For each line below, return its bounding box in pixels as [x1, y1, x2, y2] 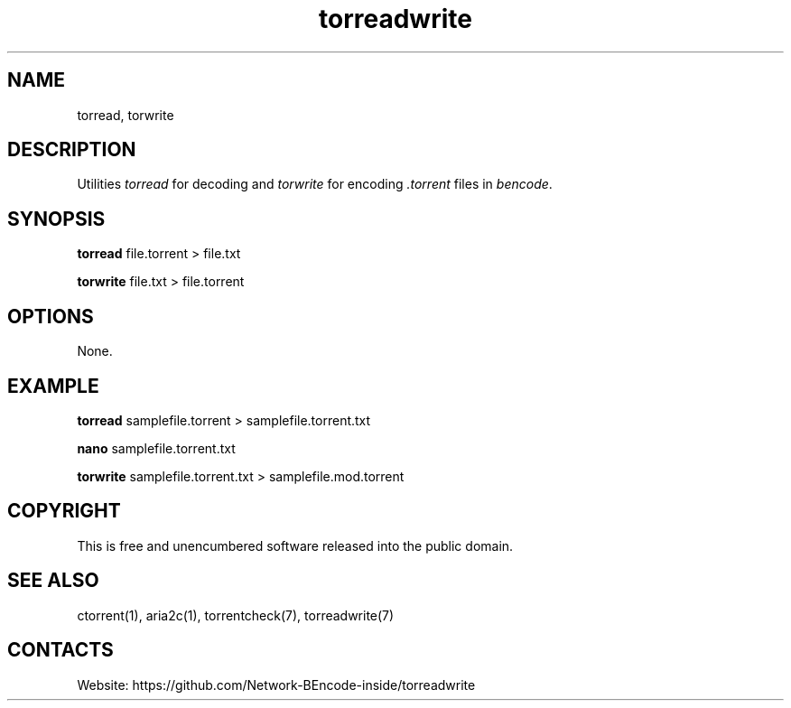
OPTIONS [7, 304, 94, 328]
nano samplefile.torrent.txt [77, 440, 236, 456]
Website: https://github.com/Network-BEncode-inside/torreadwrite [77, 676, 476, 693]
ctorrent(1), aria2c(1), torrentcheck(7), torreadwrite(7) [77, 607, 395, 623]
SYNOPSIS [7, 207, 106, 230]
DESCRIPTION [7, 138, 136, 162]
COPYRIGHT [7, 499, 121, 523]
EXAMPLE [7, 374, 99, 397]
